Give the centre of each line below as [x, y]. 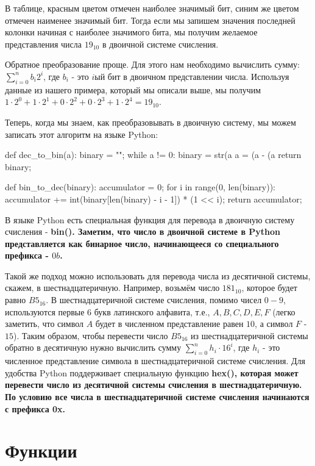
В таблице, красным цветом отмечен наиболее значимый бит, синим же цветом [152, 8]
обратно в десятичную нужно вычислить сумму [93, 347]
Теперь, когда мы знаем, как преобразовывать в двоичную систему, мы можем [150, 122]
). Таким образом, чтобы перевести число [91, 335]
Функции [41, 450]
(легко [284, 311]
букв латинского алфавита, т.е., [152, 311]
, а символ [274, 324]
